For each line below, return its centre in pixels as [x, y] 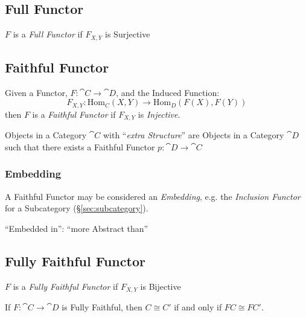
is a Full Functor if [48, 34]
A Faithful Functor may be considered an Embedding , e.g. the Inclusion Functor [153, 196]
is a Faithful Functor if [74, 114]
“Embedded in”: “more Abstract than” [77, 228]
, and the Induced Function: [168, 92]
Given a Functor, [36, 92]
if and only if [198, 307]
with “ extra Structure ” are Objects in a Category [193, 135]
